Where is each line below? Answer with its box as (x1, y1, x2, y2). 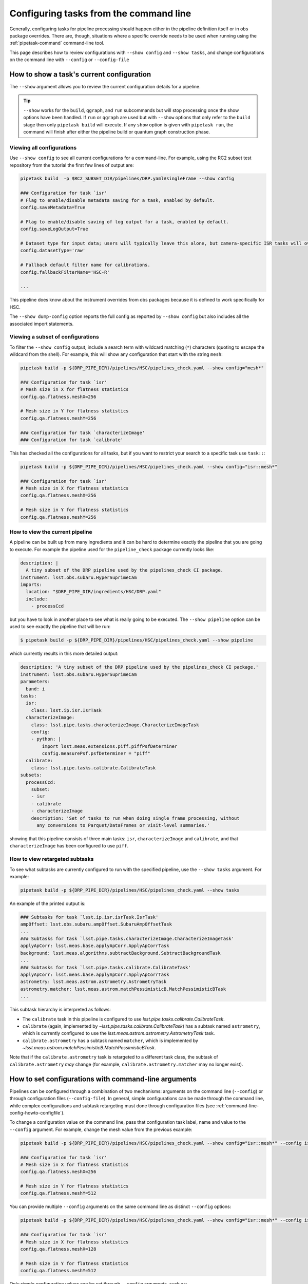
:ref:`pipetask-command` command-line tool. (9, 40, 105, 46)
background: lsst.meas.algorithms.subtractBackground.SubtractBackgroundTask (20, 950, 221, 956)
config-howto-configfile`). (9, 1109, 65, 1116)
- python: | (31, 736, 62, 742)
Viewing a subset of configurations (9, 333, 100, 341)
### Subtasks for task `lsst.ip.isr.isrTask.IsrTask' (20, 914, 159, 920)
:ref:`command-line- (216, 1102, 259, 1109)
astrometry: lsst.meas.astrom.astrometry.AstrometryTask (20, 979, 167, 985)
